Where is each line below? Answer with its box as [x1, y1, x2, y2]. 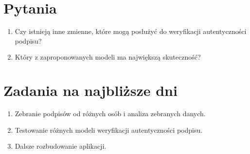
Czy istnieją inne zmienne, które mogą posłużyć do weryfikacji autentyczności [15, 26, 247, 36]
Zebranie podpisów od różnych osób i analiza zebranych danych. [15, 108, 206, 119]
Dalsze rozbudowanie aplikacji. [15, 141, 107, 151]
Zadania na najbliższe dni [3, 80, 178, 100]
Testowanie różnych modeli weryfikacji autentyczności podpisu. [15, 124, 203, 135]
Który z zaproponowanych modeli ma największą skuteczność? [15, 52, 201, 62]
